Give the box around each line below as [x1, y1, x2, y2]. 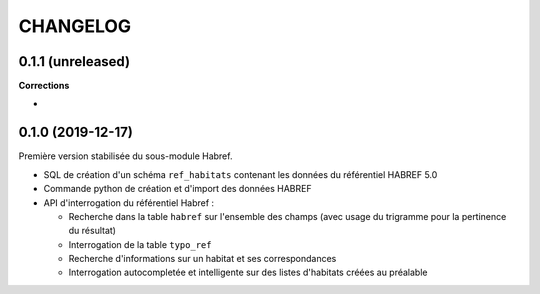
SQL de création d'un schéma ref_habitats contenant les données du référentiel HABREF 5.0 [43, 168, 438, 180]
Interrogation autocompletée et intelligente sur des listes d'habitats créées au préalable [68, 266, 428, 279]
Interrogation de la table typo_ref [68, 238, 212, 250]
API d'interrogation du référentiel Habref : [43, 196, 215, 209]
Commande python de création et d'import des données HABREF [43, 183, 312, 195]
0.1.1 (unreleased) [18, 53, 130, 70]
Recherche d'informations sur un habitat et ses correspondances [68, 253, 337, 265]
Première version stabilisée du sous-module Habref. [18, 150, 233, 162]
